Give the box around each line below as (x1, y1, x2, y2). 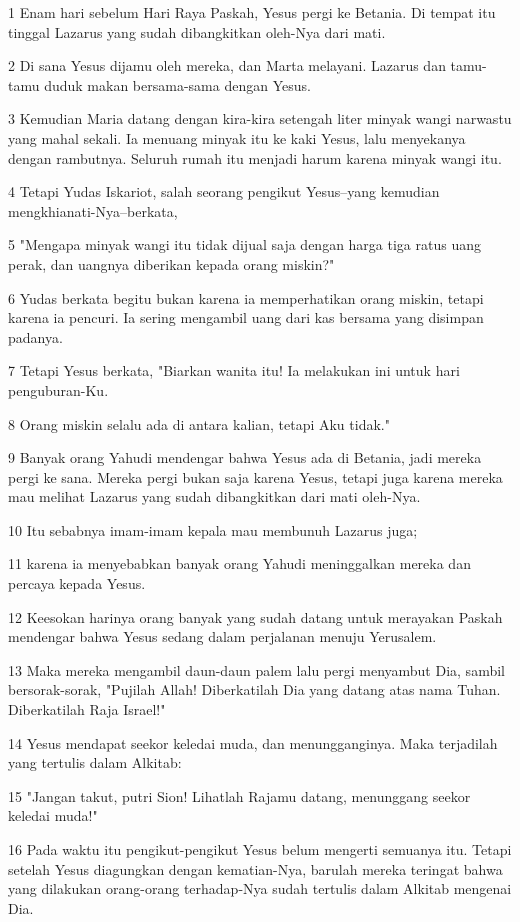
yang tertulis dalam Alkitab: (8, 752, 182, 773)
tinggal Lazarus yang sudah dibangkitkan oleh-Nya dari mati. (8, 21, 386, 42)
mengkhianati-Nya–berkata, (8, 200, 178, 221)
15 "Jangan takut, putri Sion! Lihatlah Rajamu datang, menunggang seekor (8, 785, 471, 806)
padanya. (8, 326, 63, 347)
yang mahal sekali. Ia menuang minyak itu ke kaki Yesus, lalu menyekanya (8, 127, 466, 148)
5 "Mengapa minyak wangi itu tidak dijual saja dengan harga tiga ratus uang (8, 234, 481, 255)
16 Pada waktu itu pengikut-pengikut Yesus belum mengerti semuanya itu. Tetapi (8, 839, 512, 859)
